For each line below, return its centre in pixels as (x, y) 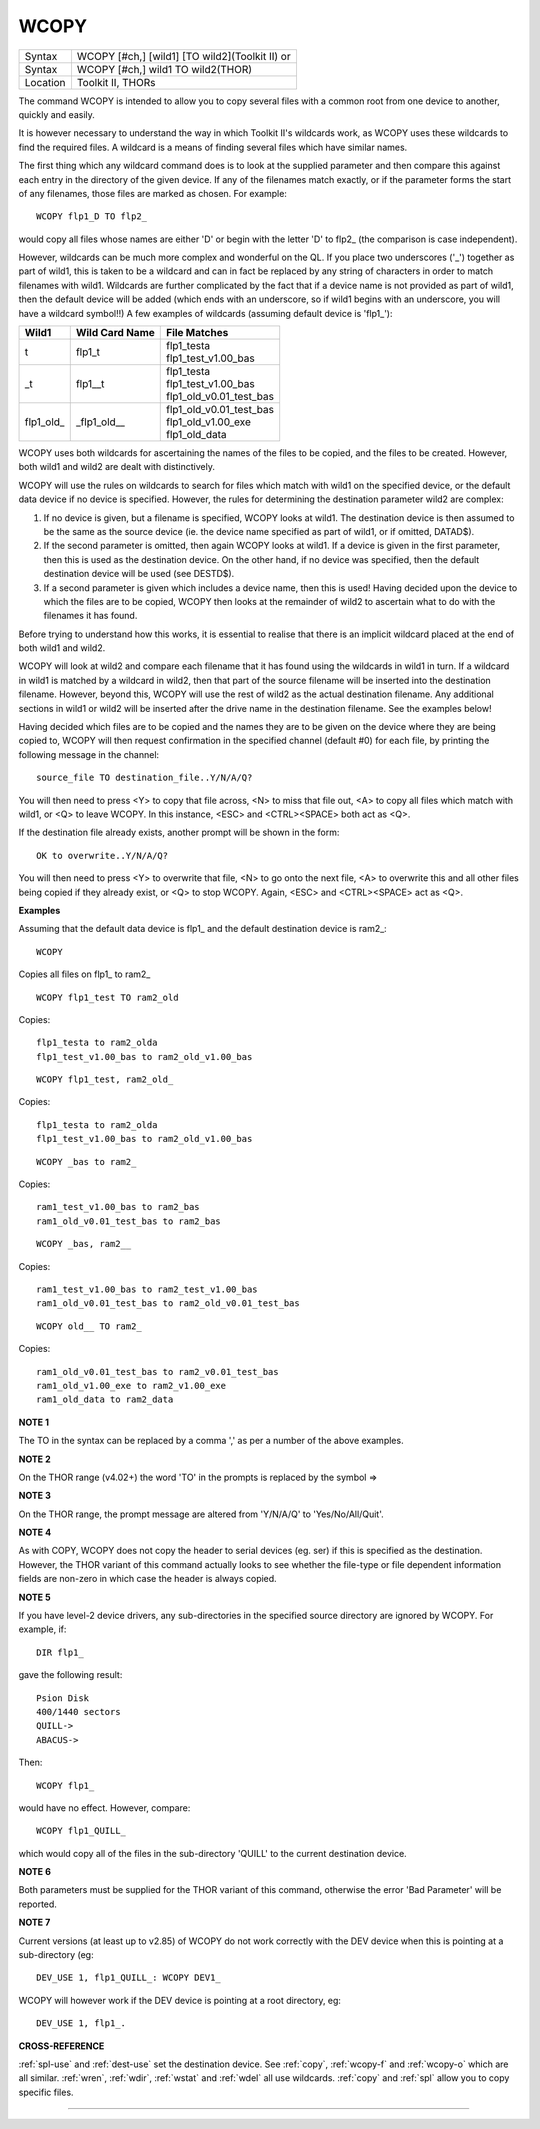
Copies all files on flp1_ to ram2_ (84, 974)
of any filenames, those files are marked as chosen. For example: (152, 193)
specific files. (46, 2092)
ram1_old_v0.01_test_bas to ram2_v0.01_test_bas (157, 1371)
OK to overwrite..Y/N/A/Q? (102, 855)
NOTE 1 (34, 1422)
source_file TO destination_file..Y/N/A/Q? (144, 778)
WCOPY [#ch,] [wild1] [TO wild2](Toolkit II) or (183, 56)
